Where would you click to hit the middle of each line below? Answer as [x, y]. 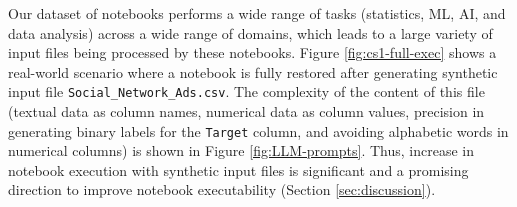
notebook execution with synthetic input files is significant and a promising [238, 169]
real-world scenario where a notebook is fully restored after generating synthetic [253, 71]
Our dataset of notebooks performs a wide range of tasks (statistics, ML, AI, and [257, 13]
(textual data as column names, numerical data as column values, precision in [246, 111]
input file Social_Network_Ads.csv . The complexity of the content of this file [246, 91]
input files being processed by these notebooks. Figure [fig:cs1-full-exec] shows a [252, 52]
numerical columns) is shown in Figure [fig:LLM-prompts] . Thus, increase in [241, 150]
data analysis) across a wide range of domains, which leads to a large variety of [250, 32]
